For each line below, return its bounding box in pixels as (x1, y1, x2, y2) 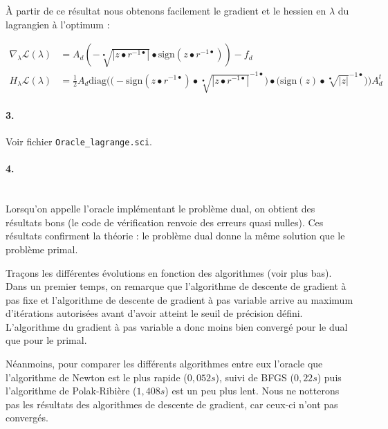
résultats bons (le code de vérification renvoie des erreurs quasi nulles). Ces (6, 214, 324, 229)
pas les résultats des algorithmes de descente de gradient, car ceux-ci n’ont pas (6, 396, 338, 411)
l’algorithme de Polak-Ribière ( (6, 383, 137, 398)
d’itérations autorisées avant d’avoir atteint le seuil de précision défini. (6, 306, 303, 320)
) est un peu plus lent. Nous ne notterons (165, 383, 340, 398)
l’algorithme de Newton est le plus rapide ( (6, 369, 187, 384)
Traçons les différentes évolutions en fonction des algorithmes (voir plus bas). (6, 265, 332, 280)
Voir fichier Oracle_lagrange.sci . (6, 134, 152, 149)
